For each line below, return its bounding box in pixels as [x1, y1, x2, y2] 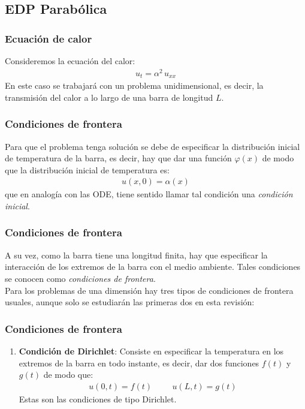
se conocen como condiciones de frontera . [5, 272, 156, 284]
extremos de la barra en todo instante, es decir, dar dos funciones [19, 356, 259, 369]
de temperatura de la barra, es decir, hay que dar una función [5, 152, 232, 164]
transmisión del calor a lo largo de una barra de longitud [5, 91, 213, 103]
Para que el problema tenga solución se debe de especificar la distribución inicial [5, 140, 300, 152]
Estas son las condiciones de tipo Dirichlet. [19, 392, 177, 405]
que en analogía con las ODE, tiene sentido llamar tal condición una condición [5, 188, 293, 200]
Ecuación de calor [5, 31, 92, 46]
